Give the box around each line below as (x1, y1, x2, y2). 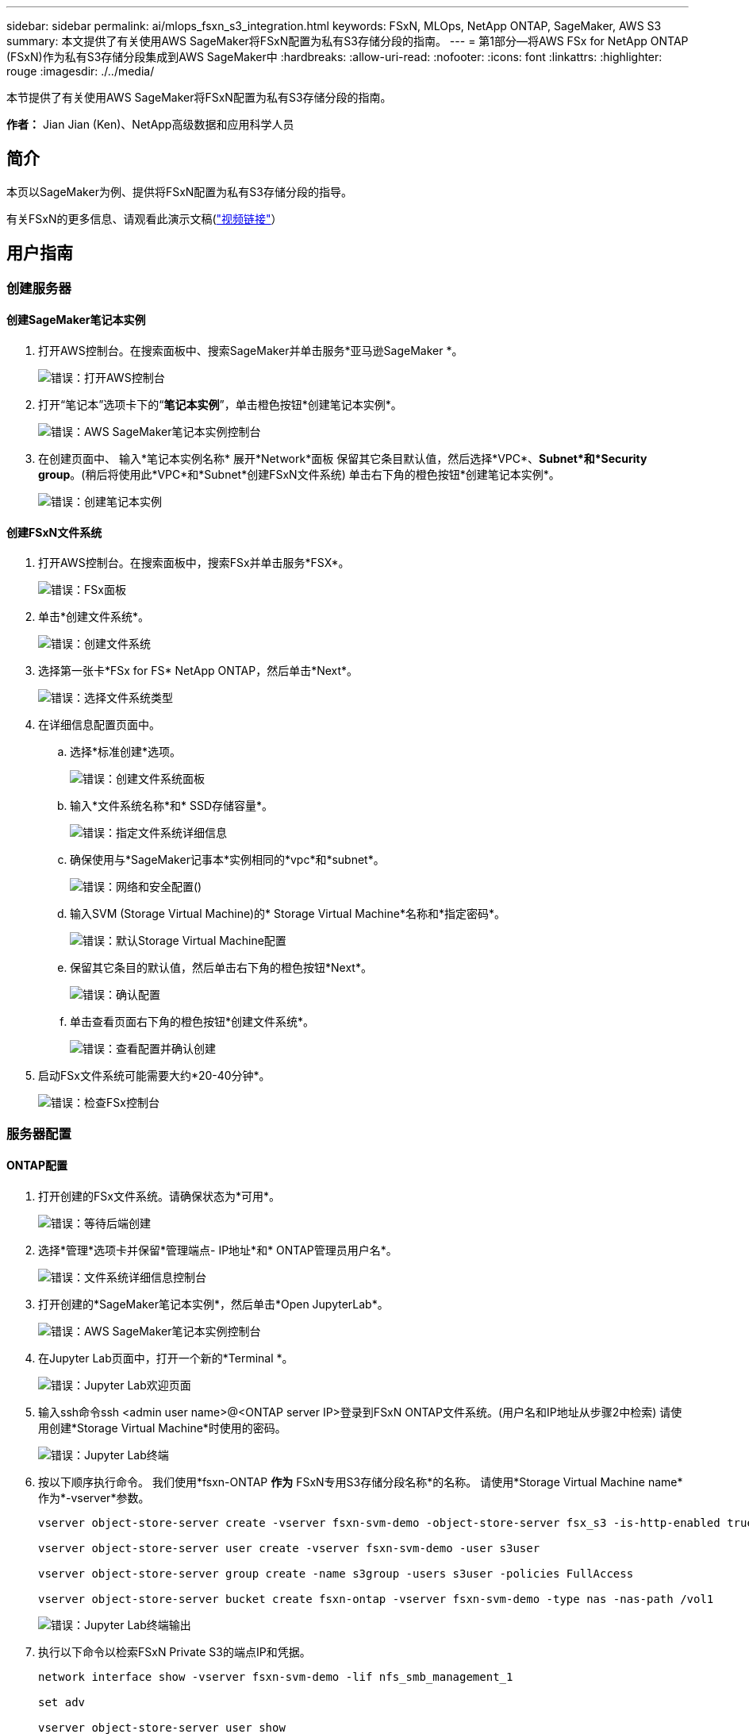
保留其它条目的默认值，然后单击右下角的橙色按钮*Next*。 (70, 961, 372, 975)
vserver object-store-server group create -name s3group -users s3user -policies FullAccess (38, 1566, 634, 1580)
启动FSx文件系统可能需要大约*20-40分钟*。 (38, 1069, 271, 1083)
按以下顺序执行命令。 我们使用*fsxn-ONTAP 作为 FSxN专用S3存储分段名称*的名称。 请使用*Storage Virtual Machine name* (38, 1474, 683, 1489)
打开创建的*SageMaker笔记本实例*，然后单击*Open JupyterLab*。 (38, 1297, 389, 1311)
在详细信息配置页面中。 (38, 718, 160, 732)
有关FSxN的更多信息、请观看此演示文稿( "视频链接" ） (6, 211, 282, 225)
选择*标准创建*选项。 (70, 745, 182, 759)
